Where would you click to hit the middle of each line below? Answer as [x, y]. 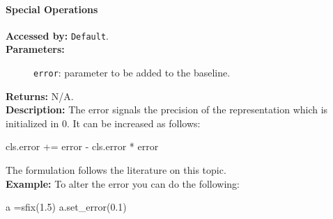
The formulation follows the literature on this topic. [116, 170]
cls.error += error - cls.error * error [82, 146]
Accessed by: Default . [57, 35]
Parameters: [35, 49]
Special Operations [52, 9]
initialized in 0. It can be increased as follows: [103, 123]
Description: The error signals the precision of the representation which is [167, 109]
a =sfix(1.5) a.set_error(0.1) [66, 207]
